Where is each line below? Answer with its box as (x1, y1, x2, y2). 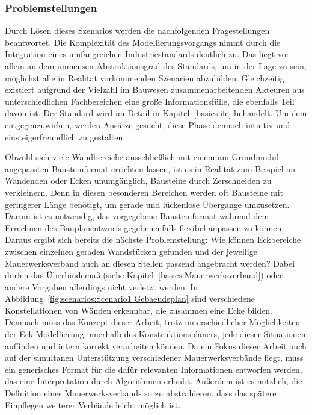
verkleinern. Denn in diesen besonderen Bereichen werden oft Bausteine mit (5, 186, 283, 198)
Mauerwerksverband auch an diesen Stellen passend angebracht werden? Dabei (5, 257, 295, 269)
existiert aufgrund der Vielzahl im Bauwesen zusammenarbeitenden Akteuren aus (5, 83, 305, 96)
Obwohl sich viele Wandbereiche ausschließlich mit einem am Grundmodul (5, 151, 279, 163)
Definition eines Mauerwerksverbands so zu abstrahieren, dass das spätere (5, 387, 277, 399)
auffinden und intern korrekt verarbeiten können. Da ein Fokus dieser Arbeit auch (5, 339, 307, 352)
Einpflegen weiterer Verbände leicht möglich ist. (5, 398, 181, 411)
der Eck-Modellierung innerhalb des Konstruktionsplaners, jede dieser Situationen (5, 328, 306, 340)
